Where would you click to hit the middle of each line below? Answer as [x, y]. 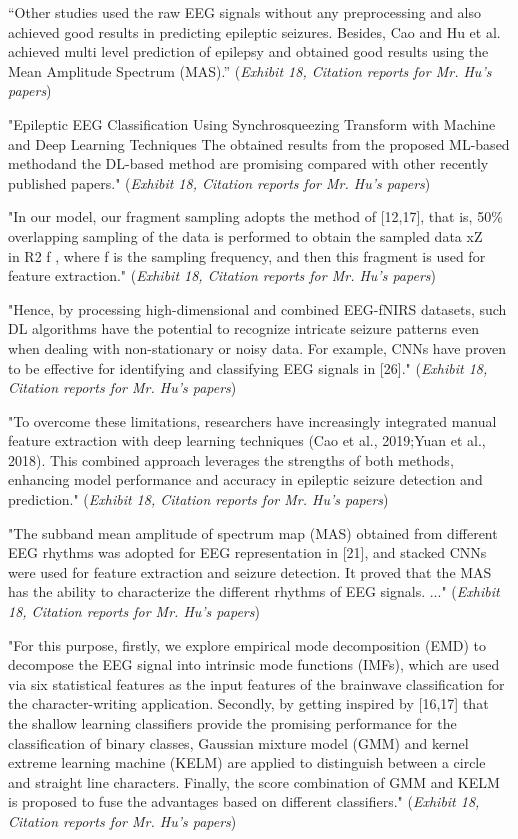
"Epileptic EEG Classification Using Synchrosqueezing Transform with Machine [252, 123]
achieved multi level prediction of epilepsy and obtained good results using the [248, 51]
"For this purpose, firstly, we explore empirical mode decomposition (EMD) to [247, 644]
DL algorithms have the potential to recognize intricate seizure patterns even [243, 328]
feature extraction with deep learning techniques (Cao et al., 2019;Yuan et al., [247, 440]
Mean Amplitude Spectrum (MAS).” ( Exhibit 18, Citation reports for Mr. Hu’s [250, 70]
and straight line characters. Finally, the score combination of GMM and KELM [254, 781]
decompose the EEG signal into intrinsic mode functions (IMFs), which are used [254, 664]
